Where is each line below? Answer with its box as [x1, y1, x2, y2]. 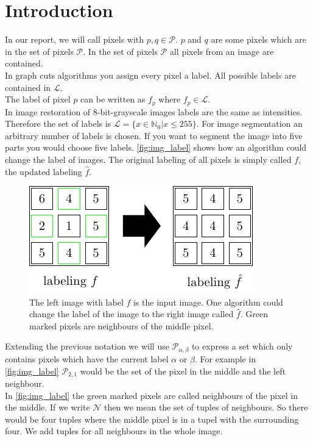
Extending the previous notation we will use [5, 340, 169, 353]
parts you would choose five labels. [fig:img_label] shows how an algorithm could [5, 141, 307, 154]
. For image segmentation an [196, 117, 303, 130]
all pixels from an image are [169, 45, 274, 57]
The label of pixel [5, 93, 71, 106]
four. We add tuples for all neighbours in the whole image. [5, 425, 223, 437]
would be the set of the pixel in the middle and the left [80, 364, 286, 377]
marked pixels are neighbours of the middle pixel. [29, 319, 214, 332]
